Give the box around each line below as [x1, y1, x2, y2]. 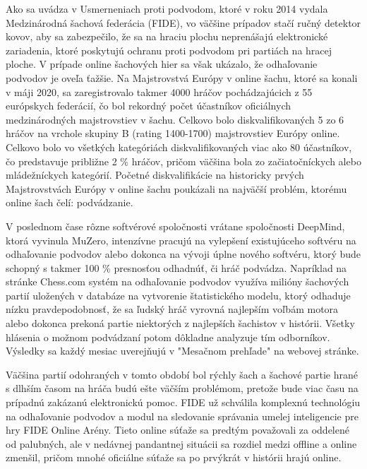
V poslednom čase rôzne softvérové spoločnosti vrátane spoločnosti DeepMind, [6, 218, 345, 233]
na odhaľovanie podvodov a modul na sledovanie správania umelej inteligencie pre [6, 408, 359, 423]
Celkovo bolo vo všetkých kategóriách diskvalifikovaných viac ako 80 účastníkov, [6, 139, 352, 154]
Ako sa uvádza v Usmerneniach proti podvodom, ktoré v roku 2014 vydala [6, 1, 328, 16]
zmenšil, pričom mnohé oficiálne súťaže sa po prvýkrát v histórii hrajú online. [6, 450, 342, 465]
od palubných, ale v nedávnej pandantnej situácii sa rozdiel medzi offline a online [6, 436, 357, 451]
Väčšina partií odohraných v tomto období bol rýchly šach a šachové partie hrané [6, 367, 358, 381]
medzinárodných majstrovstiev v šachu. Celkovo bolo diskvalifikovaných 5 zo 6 [6, 112, 344, 126]
